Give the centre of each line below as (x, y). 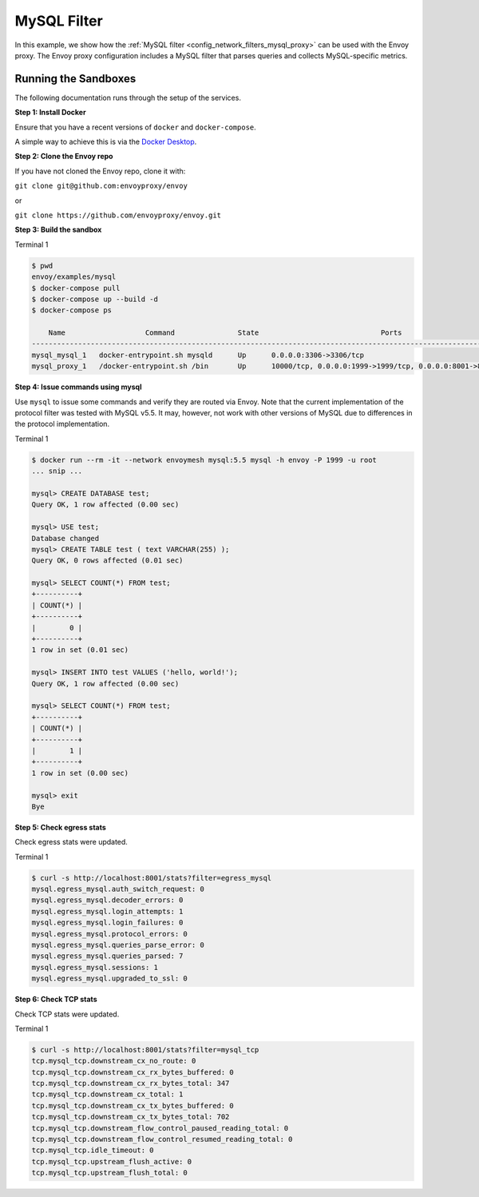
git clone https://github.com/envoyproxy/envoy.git (118, 215)
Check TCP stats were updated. (67, 1014)
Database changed (65, 538)
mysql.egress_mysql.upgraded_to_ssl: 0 (109, 978)
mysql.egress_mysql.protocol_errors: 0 (109, 934)
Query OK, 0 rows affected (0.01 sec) (107, 561)
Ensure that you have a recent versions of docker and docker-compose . (136, 127)
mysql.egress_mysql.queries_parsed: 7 (107, 956)
